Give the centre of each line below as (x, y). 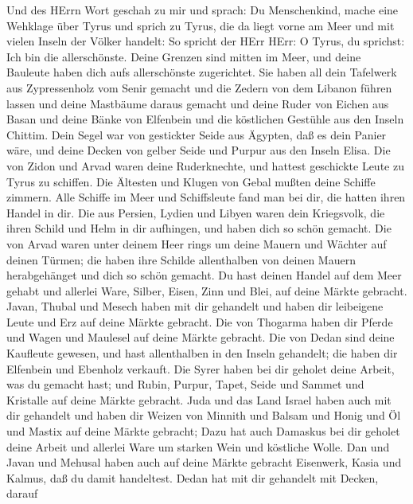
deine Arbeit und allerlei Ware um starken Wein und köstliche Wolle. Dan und (198, 446)
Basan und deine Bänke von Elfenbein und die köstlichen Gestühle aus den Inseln (205, 119)
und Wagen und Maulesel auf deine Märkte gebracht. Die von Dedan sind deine (201, 337)
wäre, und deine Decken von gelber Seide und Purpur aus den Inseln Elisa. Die (199, 150)
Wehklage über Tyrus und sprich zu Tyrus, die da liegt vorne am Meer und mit (201, 25)
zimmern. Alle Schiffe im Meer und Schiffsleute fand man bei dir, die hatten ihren (206, 197)
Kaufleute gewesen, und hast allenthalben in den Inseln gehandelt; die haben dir (202, 353)
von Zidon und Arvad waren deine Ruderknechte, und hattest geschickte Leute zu (205, 165)
